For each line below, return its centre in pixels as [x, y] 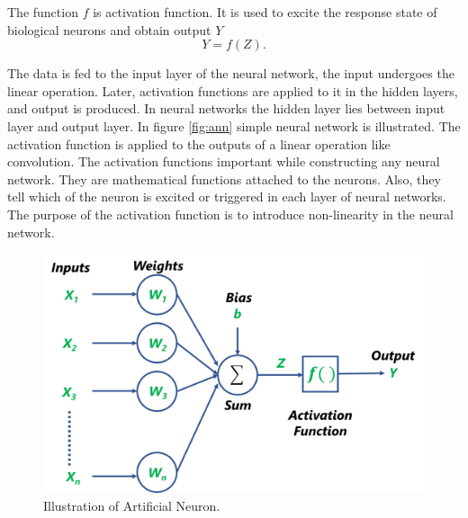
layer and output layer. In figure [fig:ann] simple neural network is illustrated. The [234, 125]
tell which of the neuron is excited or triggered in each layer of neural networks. [227, 196]
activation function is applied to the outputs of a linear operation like [199, 143]
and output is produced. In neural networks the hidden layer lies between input [226, 108]
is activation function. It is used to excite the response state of [265, 12]
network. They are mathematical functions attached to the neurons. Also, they [224, 179]
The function [43, 12]
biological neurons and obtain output [109, 29]
